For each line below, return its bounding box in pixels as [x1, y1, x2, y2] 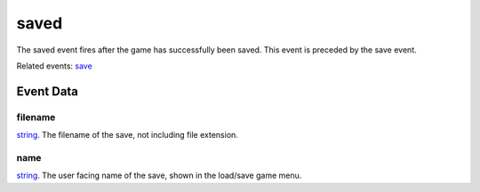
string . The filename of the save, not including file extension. [16, 130, 239, 140]
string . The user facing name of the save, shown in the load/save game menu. [16, 170, 302, 181]
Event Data [16, 84, 79, 99]
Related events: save [16, 60, 92, 71]
